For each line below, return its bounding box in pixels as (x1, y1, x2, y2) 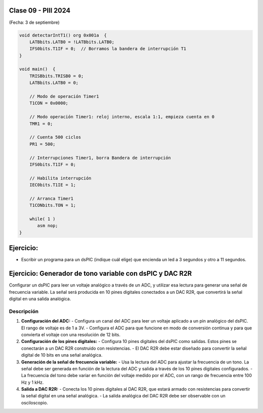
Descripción (9, 308, 39, 315)
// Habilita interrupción (29, 175, 92, 181)
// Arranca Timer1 (29, 196, 74, 201)
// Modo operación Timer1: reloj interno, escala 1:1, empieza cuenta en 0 (29, 114, 215, 120)
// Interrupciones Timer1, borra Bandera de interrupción (29, 155, 171, 161)
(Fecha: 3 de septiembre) (9, 19, 60, 25)
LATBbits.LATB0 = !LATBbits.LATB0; (29, 39, 114, 45)
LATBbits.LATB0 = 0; (29, 80, 79, 86)
